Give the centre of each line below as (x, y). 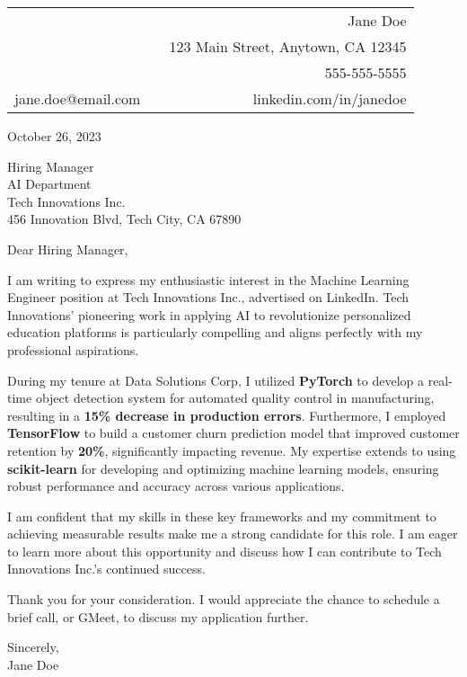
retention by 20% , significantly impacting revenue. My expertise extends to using (232, 450)
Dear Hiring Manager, (68, 249)
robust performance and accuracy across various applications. (176, 486)
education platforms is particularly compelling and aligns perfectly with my (215, 332)
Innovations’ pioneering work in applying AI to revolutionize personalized (209, 314)
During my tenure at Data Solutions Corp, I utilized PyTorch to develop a (216, 380)
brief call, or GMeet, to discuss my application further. (158, 616)
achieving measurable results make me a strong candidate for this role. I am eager (233, 534)
